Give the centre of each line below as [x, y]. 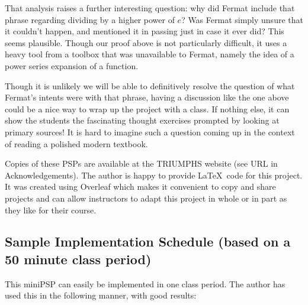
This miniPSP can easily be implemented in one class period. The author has [145, 283]
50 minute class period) [78, 259]
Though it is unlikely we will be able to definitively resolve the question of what [150, 85]
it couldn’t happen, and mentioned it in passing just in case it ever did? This [145, 31]
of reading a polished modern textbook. [76, 143]
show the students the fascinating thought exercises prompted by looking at [142, 120]
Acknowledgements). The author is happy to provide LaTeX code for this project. [154, 175]
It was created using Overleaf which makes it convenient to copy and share [140, 186]
